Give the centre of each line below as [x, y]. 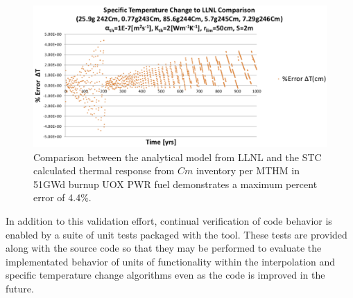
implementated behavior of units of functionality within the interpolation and [171, 261]
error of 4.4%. [62, 197]
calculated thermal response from [104, 170]
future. [20, 288]
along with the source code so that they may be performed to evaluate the [164, 248]
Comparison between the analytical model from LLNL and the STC [178, 157]
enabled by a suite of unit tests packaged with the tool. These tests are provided [176, 234]
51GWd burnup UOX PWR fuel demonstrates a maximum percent [175, 184]
